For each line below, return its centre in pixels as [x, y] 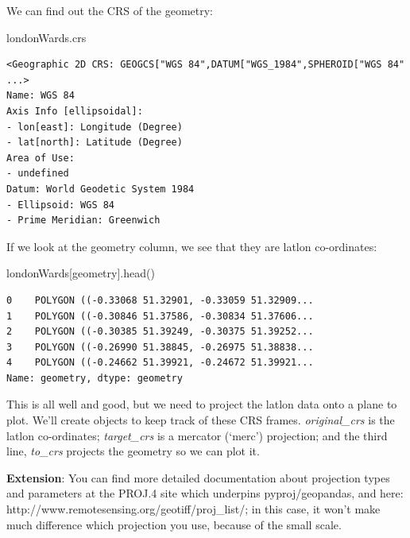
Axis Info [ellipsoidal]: [75, 111]
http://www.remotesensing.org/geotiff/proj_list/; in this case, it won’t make [193, 509]
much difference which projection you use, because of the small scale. [174, 524]
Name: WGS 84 [41, 96]
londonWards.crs [46, 37]
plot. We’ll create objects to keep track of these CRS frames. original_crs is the [201, 420]
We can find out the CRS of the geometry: [110, 10]
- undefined [38, 174]
